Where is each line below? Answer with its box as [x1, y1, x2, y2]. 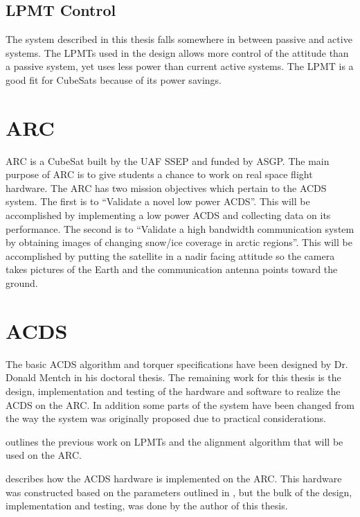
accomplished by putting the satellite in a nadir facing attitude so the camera [6, 248, 335, 263]
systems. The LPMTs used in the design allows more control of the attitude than [6, 45, 349, 60]
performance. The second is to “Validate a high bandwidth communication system [6, 221, 354, 236]
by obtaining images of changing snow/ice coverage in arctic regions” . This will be [6, 235, 352, 249]
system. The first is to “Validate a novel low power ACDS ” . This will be [6, 194, 310, 209]
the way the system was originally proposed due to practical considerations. [6, 411, 326, 426]
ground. [6, 276, 38, 290]
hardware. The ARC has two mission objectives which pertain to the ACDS [6, 180, 327, 195]
